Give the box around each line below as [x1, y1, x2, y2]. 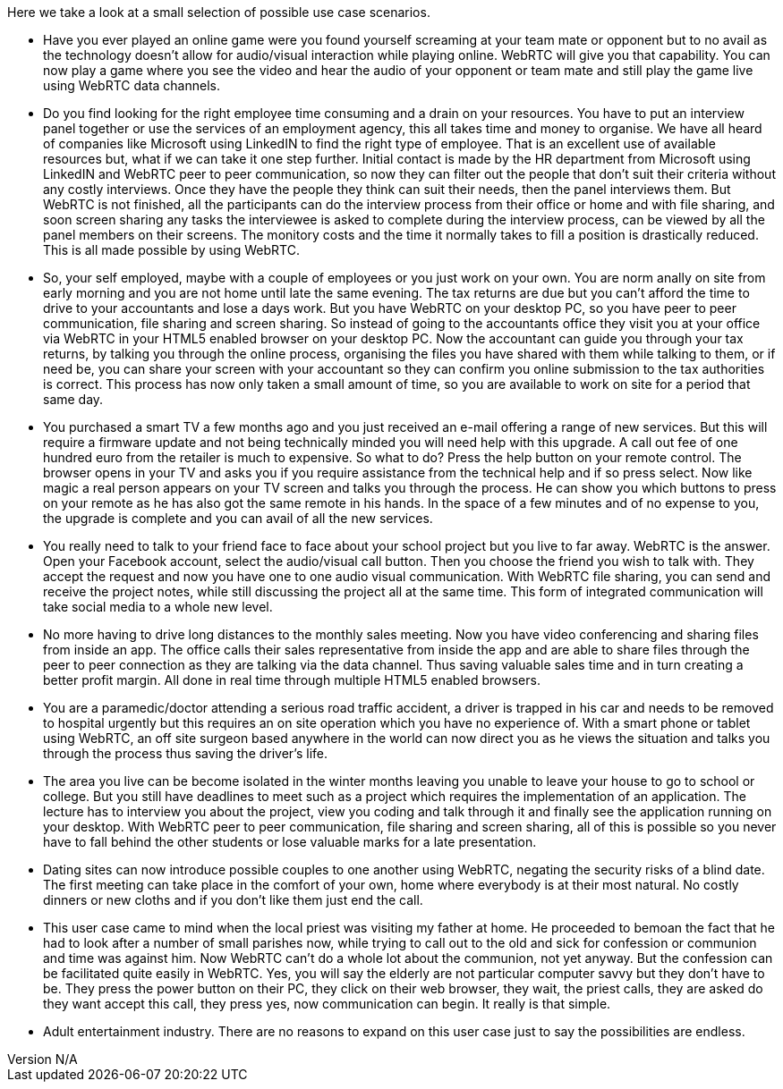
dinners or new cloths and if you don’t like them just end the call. [43, 892, 423, 907]
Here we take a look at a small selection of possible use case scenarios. [7, 4, 430, 20]
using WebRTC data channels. [43, 78, 221, 93]
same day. [43, 392, 104, 407]
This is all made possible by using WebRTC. [43, 242, 300, 257]
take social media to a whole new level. [43, 599, 273, 614]
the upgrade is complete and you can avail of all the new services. [43, 511, 433, 526]
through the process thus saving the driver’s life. [43, 746, 328, 761]
